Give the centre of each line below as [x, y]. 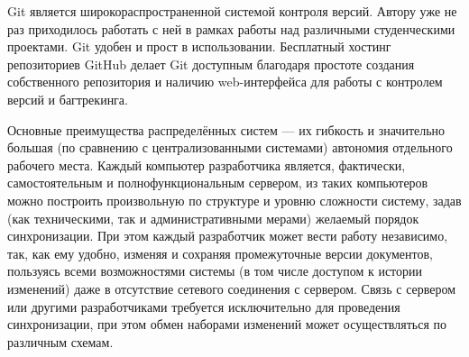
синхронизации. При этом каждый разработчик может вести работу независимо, [228, 236]
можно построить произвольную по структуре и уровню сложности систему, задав [234, 200]
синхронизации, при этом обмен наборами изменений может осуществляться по [227, 324]
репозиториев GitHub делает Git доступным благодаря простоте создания [211, 64]
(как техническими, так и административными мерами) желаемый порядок [213, 218]
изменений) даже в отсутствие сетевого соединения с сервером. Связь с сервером [232, 288]
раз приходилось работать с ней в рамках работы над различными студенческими [231, 28]
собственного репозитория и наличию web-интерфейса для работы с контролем [225, 82]
